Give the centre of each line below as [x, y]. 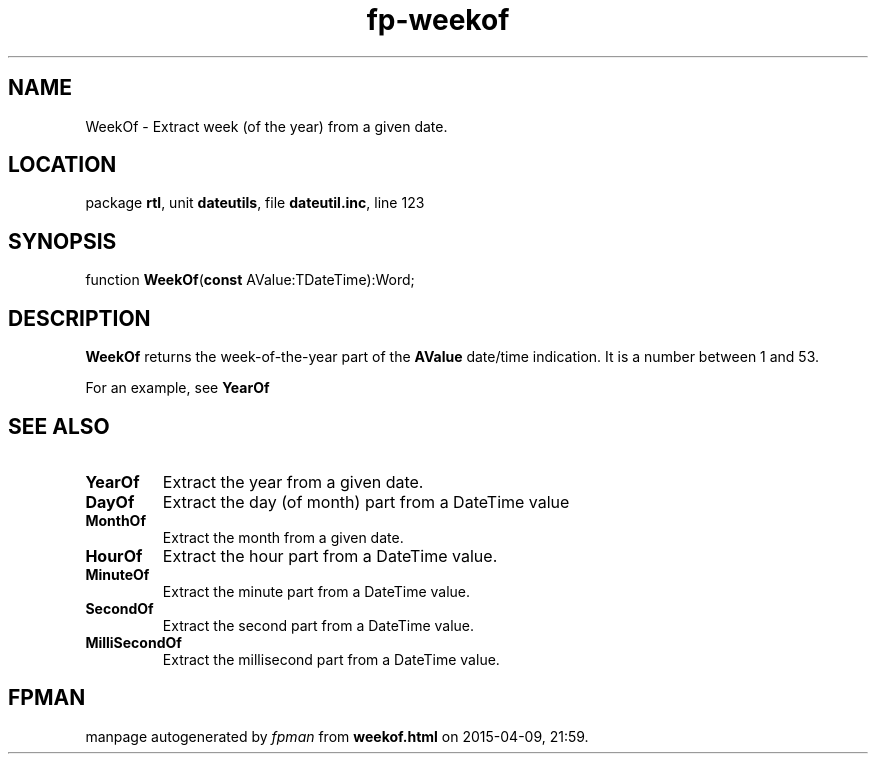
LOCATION [62, 165]
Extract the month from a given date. [283, 537]
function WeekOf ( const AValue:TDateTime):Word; [250, 280]
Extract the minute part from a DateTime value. [316, 591]
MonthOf [115, 520]
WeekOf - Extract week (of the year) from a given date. [266, 126]
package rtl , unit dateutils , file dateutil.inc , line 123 [255, 203]
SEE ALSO [59, 426]
